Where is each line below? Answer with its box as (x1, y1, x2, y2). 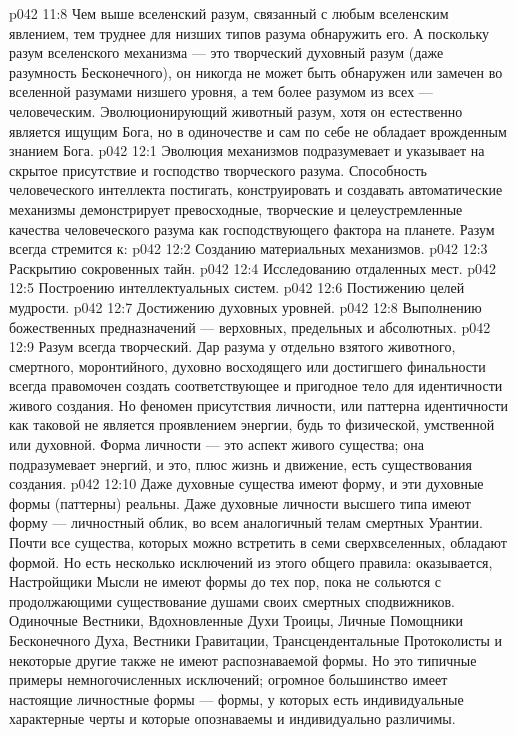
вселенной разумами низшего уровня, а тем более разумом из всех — (9, 81, 433, 102)
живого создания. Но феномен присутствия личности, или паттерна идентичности (9, 394, 509, 415)
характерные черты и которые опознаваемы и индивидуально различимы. (9, 708, 456, 729)
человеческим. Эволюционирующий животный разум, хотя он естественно (9, 100, 463, 121)
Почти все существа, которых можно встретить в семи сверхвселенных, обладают (9, 532, 507, 553)
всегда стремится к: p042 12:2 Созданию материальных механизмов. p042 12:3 (9, 238, 488, 259)
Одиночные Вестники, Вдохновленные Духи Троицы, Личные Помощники (9, 610, 463, 631)
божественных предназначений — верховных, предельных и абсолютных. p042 (9, 316, 491, 337)
